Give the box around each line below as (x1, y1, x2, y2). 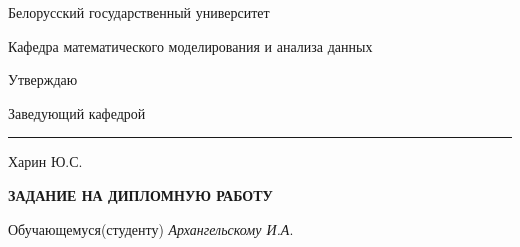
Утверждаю (8, 69, 78, 90)
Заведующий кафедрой (8, 102, 146, 123)
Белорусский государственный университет (8, 2, 270, 22)
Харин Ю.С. (8, 151, 83, 172)
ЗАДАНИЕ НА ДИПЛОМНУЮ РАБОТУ (8, 184, 273, 205)
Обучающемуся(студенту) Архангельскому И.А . (8, 218, 294, 239)
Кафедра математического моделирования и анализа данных (8, 35, 373, 56)
